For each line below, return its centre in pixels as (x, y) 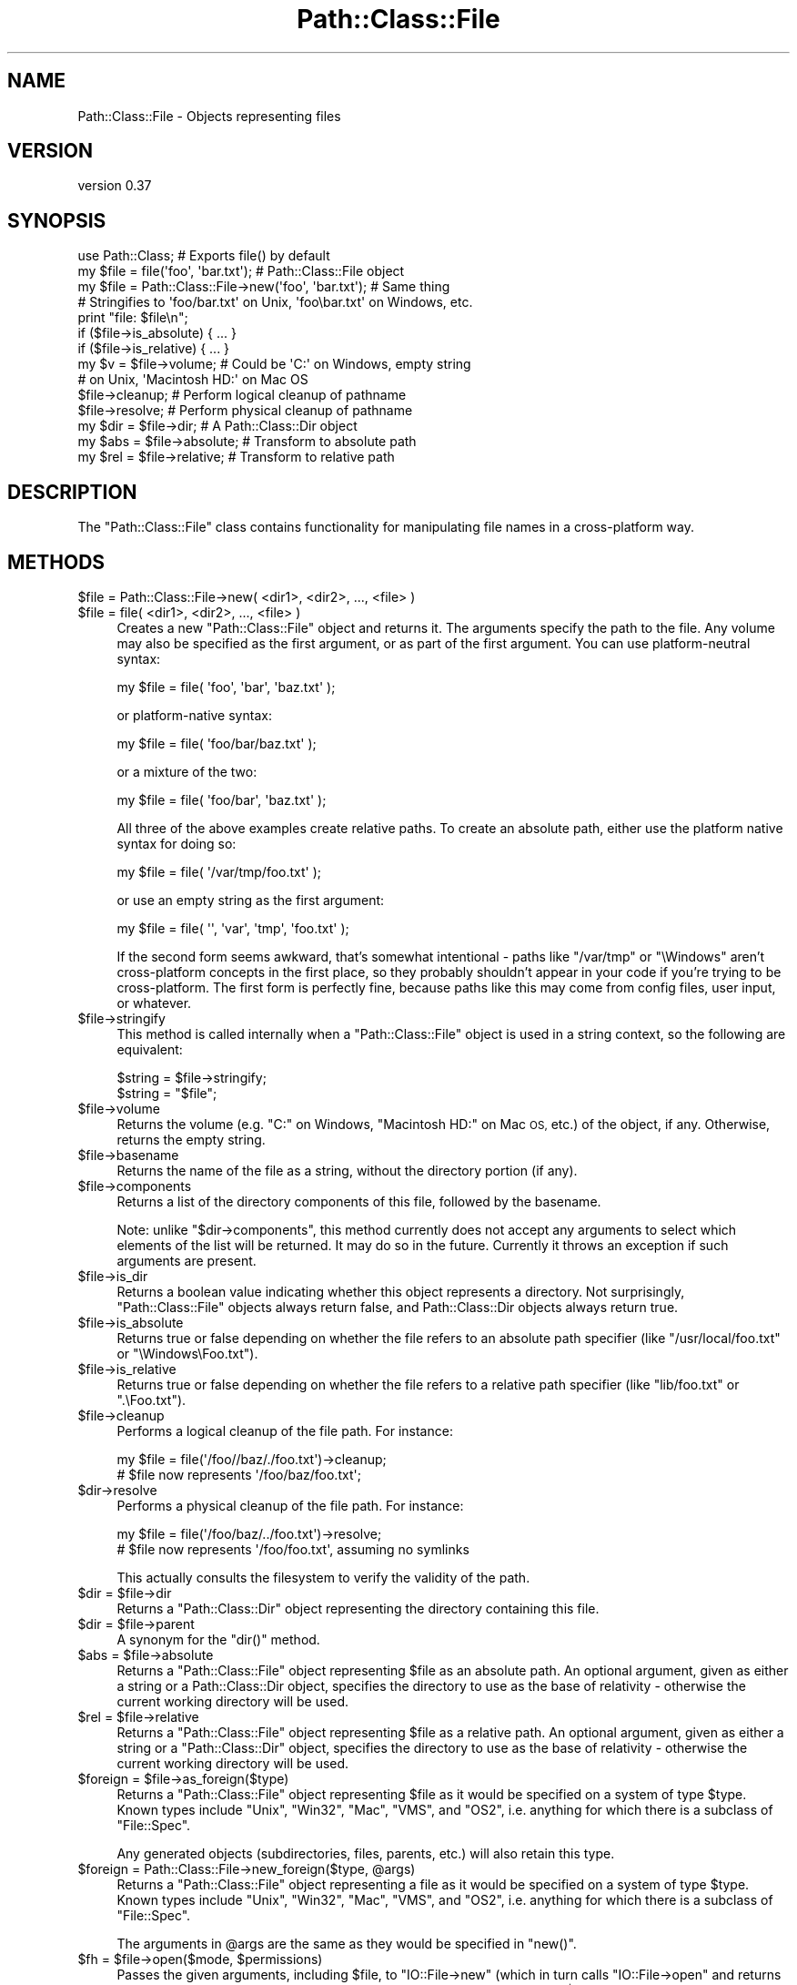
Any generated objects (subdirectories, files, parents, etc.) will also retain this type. (366, 1853)
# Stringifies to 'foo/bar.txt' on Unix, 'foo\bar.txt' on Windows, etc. (275, 302)
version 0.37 (115, 186)
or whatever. (154, 1003)
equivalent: (150, 1049)
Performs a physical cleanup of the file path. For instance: (290, 1505)
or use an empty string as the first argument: (251, 900)
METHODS (56, 562)
